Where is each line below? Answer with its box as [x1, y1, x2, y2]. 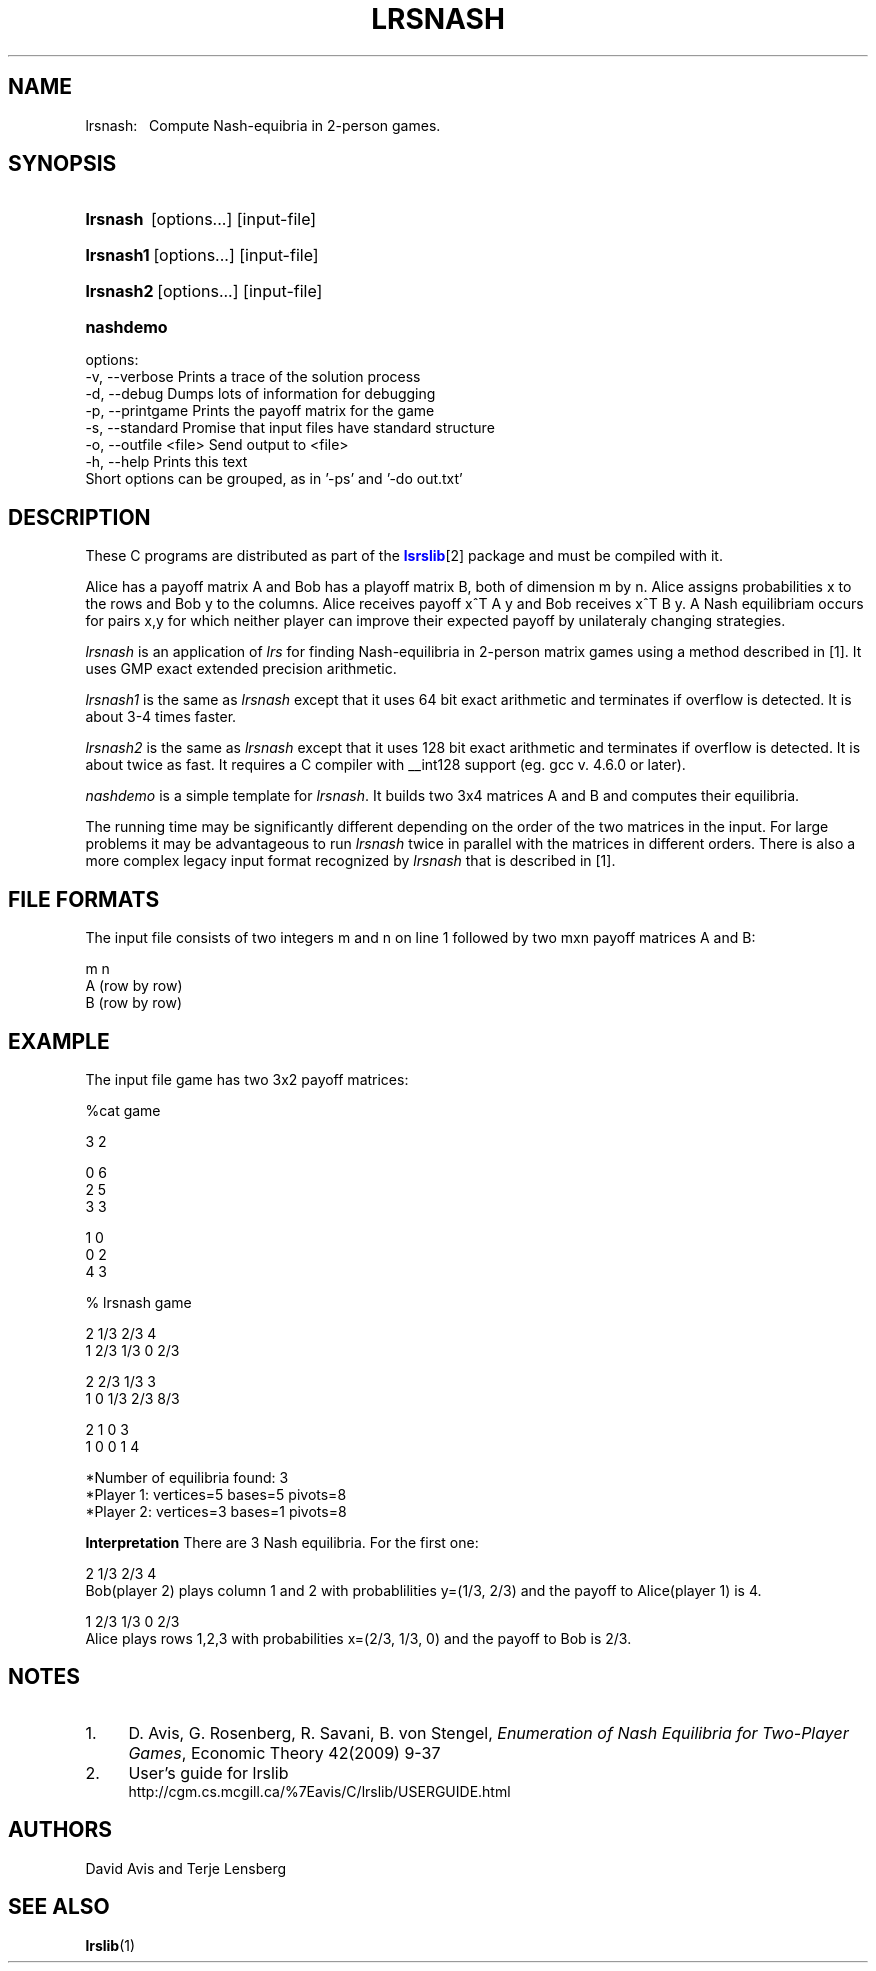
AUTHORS [8, 1817, 113, 1843]
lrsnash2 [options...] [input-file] [85, 281, 323, 302]
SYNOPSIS [8, 151, 117, 177]
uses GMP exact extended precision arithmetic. [85, 660, 397, 678]
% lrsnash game [85, 1293, 192, 1311]
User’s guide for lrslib [128, 1762, 289, 1783]
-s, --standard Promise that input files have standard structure [85, 419, 495, 437]
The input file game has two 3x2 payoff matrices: [85, 1070, 409, 1088]
